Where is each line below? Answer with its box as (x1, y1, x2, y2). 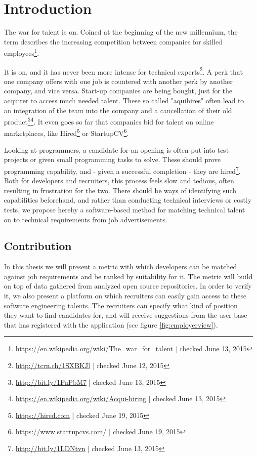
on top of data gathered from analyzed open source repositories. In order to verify (4, 281, 252, 291)
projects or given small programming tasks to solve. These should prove (4, 154, 221, 165)
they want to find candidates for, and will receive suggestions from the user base (4, 310, 247, 320)
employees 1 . (4, 46, 39, 58)
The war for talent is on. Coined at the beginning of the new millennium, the (4, 27, 238, 37)
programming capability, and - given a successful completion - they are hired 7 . (4, 164, 241, 176)
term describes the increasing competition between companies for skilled (4, 36, 222, 46)
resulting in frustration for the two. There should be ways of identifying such (4, 185, 237, 195)
